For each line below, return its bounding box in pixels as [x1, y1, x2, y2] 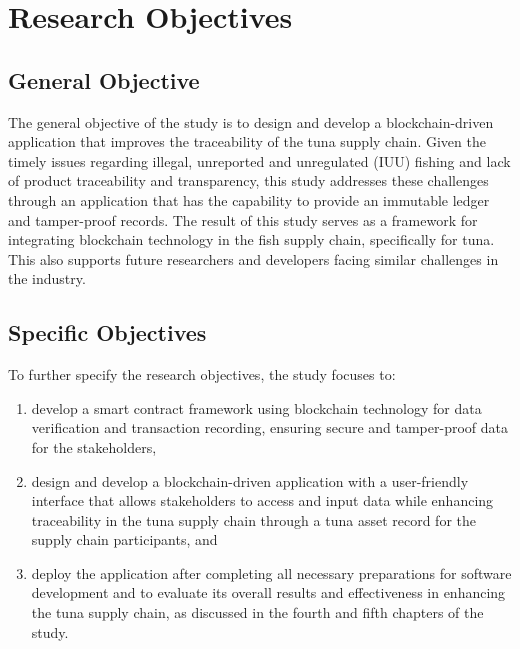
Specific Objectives [8, 317, 207, 348]
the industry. [8, 268, 86, 289]
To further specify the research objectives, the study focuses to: [8, 364, 396, 385]
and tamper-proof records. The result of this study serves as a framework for [8, 209, 478, 230]
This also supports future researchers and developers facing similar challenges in [8, 248, 499, 269]
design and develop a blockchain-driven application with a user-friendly [31, 470, 469, 491]
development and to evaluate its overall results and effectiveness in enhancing [31, 582, 506, 603]
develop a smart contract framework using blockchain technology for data [31, 397, 482, 418]
